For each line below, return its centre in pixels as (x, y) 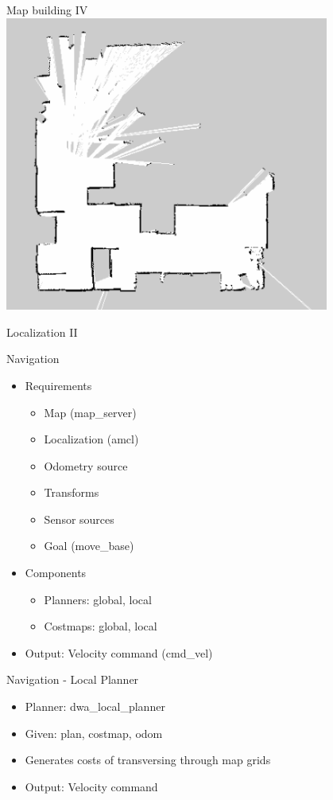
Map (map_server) (90, 412)
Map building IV (47, 10)
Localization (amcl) (91, 439)
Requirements (58, 385)
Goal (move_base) (89, 546)
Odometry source (86, 465)
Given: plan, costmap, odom (94, 733)
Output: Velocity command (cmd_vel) (119, 652)
